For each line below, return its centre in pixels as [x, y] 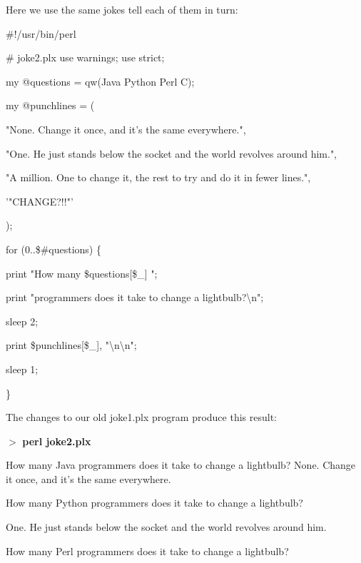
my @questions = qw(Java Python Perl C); [100, 81]
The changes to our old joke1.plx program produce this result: [142, 417]
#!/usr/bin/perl [41, 33]
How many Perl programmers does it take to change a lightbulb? [147, 551]
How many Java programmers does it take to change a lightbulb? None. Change [181, 465]
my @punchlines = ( [50, 105]
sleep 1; [22, 369]
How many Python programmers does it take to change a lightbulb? [154, 503]
